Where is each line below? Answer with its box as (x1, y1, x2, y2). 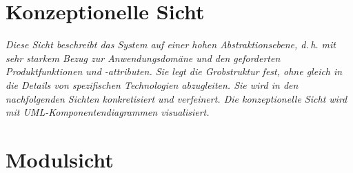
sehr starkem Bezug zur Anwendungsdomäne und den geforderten (6, 50, 281, 65)
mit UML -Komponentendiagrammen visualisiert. (6, 105, 210, 119)
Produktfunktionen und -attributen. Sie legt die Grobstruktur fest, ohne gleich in (6, 64, 343, 79)
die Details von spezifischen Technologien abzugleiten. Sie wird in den (6, 77, 299, 92)
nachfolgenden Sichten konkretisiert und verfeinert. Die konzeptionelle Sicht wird (6, 91, 347, 105)
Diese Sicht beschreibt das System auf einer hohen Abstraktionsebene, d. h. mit (6, 37, 336, 52)
